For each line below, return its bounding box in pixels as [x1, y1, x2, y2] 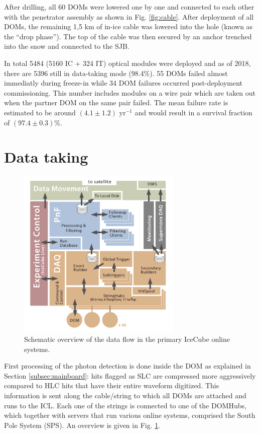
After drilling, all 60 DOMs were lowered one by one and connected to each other [4, 2, 254, 12]
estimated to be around [4, 107, 76, 117]
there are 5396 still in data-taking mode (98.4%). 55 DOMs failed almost [4, 67, 228, 78]
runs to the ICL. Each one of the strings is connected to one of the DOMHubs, [4, 400, 246, 410]
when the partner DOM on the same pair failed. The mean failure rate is [4, 97, 228, 108]
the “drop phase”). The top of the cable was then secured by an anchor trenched [4, 31, 252, 41]
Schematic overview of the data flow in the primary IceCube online [24, 333, 230, 344]
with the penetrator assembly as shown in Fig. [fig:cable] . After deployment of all [4, 11, 254, 22]
